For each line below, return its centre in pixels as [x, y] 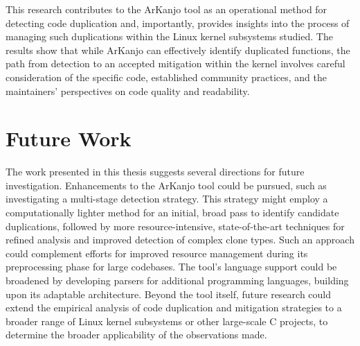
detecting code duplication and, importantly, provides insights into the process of [178, 23]
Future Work [69, 138]
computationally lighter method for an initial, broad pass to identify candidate [172, 213]
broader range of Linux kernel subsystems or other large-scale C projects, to [167, 321]
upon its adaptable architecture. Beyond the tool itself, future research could [169, 294]
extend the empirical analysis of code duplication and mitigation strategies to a [174, 308]
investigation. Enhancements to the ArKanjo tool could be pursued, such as [166, 185]
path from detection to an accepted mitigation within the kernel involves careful [175, 63]
